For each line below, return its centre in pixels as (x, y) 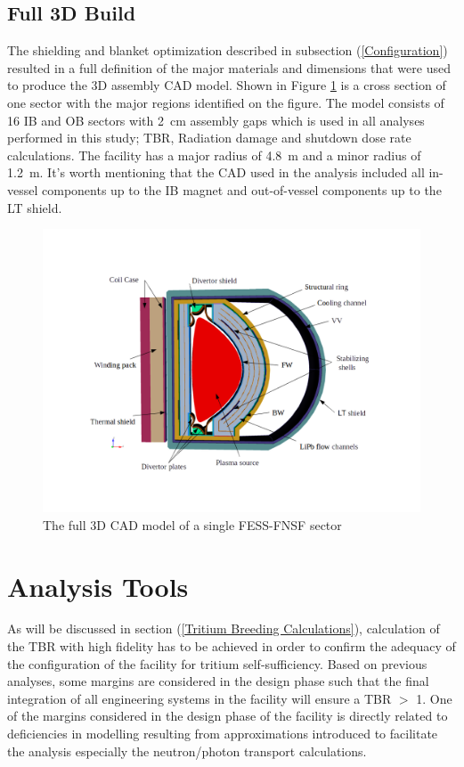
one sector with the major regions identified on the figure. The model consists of (226, 102)
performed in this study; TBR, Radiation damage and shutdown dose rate (209, 138)
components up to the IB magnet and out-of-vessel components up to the (242, 189)
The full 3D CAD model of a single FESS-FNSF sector (192, 524)
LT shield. (35, 207)
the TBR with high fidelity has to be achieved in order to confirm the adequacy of (232, 646)
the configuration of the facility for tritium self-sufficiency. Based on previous (217, 663)
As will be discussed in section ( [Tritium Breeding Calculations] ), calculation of (224, 628)
